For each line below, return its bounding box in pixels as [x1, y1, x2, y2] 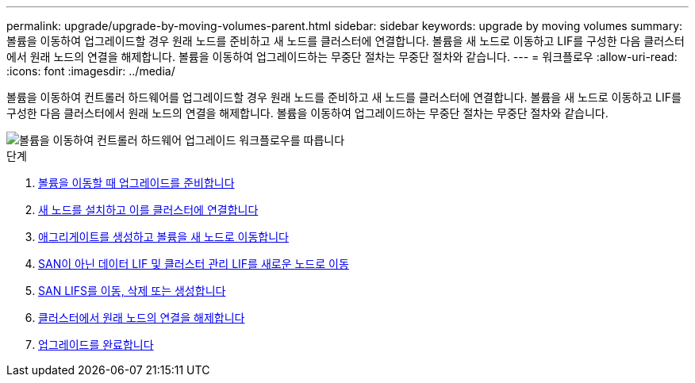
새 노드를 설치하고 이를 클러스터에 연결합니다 [38, 203, 259, 216]
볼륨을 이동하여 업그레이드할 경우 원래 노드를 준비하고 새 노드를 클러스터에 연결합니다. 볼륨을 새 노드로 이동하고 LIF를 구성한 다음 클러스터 [6, 34, 685, 48]
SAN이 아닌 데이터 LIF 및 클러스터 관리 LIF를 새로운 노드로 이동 [38, 257, 349, 270]
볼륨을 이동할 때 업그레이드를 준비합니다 [38, 176, 235, 190]
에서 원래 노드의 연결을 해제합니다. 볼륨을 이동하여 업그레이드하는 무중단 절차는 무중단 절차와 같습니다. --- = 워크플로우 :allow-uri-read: [6, 50, 678, 63]
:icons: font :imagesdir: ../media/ [6, 64, 175, 78]
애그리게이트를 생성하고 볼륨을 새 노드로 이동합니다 [38, 230, 289, 243]
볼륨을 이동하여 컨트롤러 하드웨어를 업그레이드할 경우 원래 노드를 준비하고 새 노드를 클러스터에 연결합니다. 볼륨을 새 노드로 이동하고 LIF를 [6, 90, 682, 104]
